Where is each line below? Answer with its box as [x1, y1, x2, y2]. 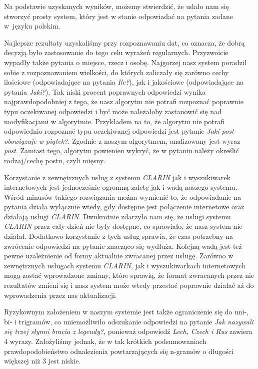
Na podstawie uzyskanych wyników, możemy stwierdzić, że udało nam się [4, 1, 229, 11]
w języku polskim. [4, 21, 60, 31]
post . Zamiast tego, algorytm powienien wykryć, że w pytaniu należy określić [4, 145, 239, 156]
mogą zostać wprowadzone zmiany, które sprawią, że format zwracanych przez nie [4, 270, 254, 280]
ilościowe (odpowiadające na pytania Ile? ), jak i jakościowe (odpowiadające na [4, 77, 243, 87]
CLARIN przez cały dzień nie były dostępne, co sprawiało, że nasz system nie [4, 221, 242, 231]
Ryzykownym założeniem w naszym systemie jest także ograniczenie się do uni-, [4, 306, 248, 317]
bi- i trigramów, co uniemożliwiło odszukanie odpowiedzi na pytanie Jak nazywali [4, 316, 253, 326]
